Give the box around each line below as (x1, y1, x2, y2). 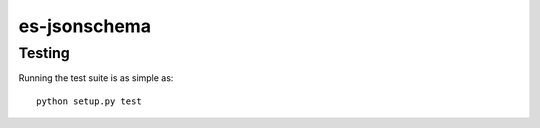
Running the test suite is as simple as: (18, 72, 174, 84)
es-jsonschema (18, 15, 152, 37)
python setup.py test (36, 95, 142, 107)
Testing (18, 44, 70, 62)
